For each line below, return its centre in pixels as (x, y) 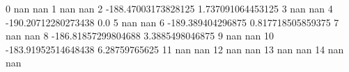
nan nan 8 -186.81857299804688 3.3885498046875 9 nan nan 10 (140, 36)
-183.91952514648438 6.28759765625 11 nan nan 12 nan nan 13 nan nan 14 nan (175, 49)
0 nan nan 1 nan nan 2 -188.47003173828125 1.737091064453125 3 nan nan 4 (169, 8)
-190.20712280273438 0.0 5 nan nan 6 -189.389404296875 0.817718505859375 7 (172, 22)
